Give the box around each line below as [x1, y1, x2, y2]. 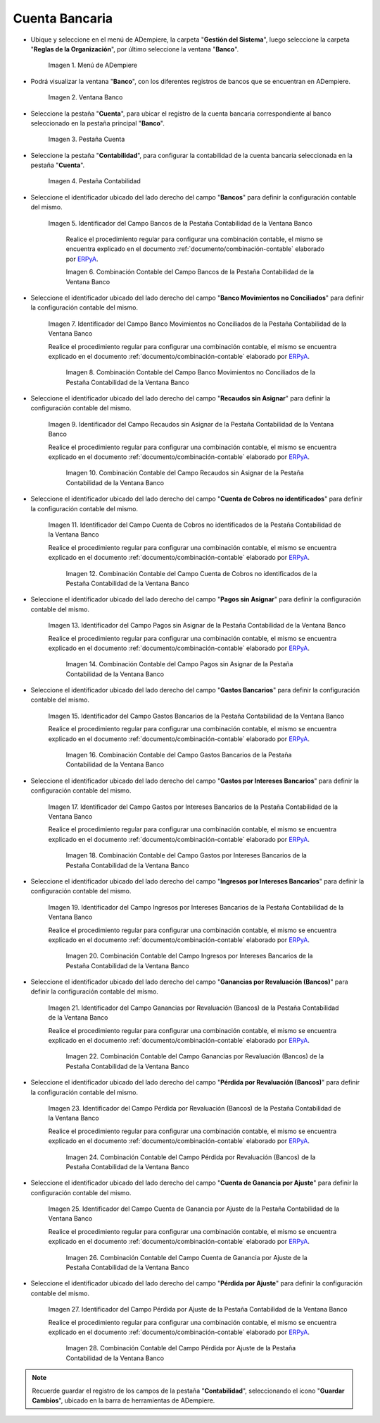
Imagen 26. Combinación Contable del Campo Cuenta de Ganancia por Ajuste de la [65, 1253, 308, 1262]
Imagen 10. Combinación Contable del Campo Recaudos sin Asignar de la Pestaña [65, 469, 304, 477]
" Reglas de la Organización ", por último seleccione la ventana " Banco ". [30, 44, 239, 53]
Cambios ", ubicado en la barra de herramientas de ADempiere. [32, 1396, 215, 1405]
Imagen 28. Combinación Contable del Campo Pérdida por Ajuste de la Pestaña [65, 1344, 296, 1352]
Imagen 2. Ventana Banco [48, 93, 123, 102]
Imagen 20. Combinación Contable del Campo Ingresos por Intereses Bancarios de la [65, 952, 313, 960]
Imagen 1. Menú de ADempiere [48, 61, 137, 70]
